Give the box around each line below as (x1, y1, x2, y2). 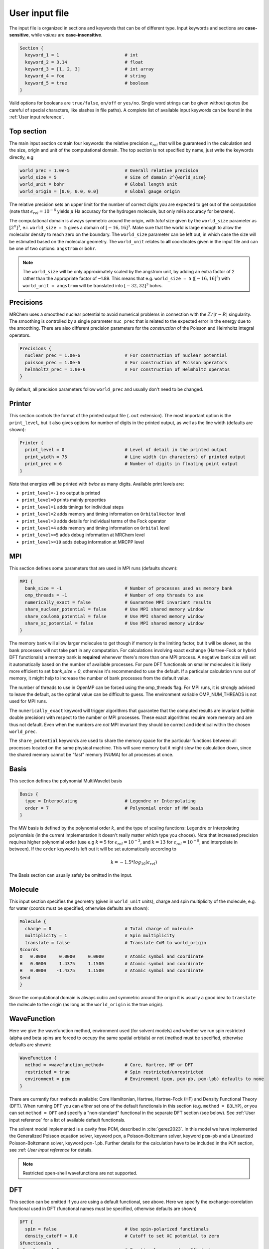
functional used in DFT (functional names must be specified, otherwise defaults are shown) (9, 1206, 197, 1212)
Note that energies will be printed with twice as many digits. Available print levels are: (9, 481, 184, 487)
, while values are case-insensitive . (28, 31, 103, 37)
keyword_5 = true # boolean (25, 80, 149, 86)
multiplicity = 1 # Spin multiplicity (25, 933, 175, 939)
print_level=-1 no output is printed (21, 490, 100, 496)
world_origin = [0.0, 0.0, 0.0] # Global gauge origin (19, 188, 180, 194)
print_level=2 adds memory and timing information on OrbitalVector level (21, 511, 185, 517)
